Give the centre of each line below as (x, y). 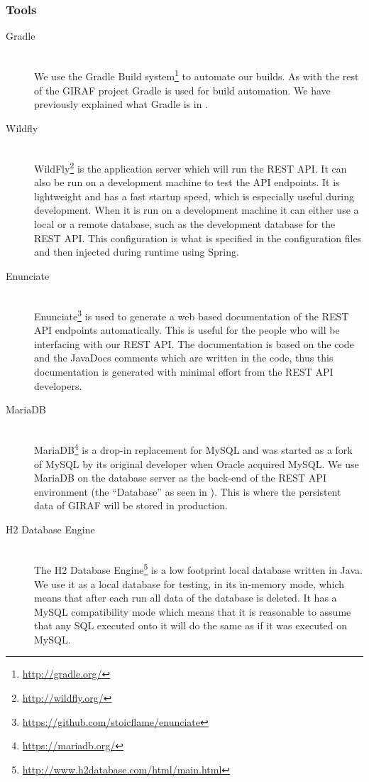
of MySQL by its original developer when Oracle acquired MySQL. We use (197, 463)
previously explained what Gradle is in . (121, 104)
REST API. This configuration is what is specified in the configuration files (198, 238)
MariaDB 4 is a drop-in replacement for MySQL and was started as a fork (193, 449)
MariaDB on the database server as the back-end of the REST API (180, 478)
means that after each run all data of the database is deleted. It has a (186, 598)
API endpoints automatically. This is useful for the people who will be (187, 330)
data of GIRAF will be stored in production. (131, 505)
